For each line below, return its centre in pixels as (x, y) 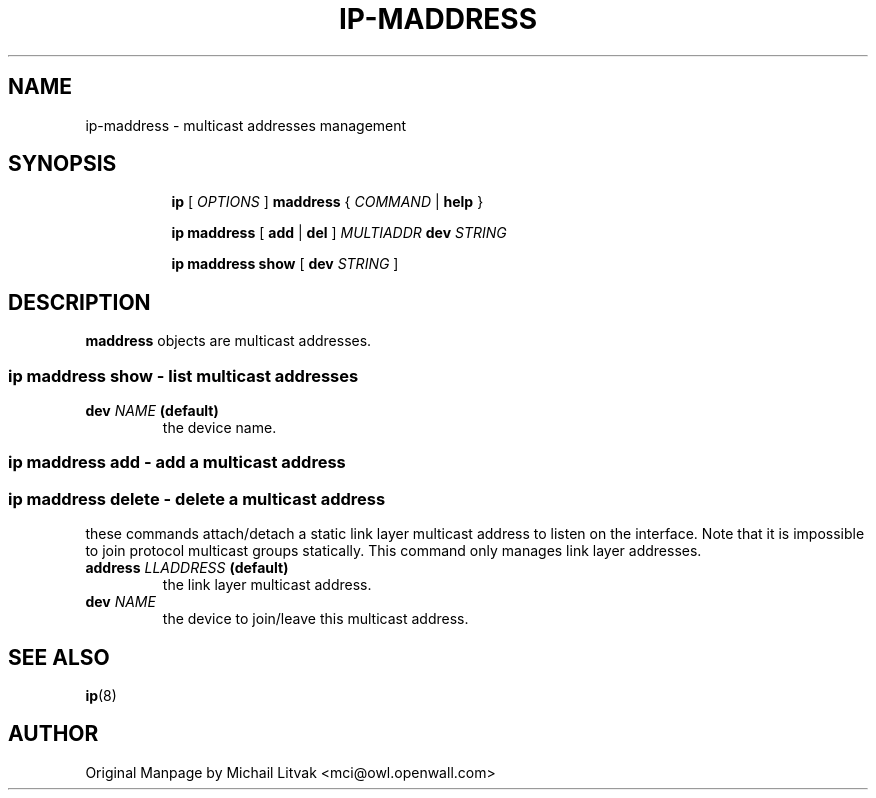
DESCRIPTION (79, 302)
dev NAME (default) (152, 411)
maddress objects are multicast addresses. (228, 341)
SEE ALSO (59, 657)
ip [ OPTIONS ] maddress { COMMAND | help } (327, 202)
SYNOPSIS (62, 164)
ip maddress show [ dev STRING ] (285, 264)
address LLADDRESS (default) (187, 568)
